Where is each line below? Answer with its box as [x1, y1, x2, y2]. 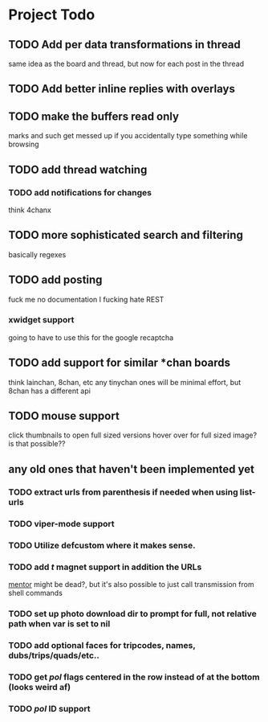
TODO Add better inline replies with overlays [8, 82, 235, 96]
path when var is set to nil [8, 617, 111, 629]
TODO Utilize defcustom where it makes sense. [8, 539, 196, 551]
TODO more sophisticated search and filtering [8, 228, 243, 242]
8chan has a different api [8, 386, 91, 396]
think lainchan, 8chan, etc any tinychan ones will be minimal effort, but [8, 377, 242, 387]
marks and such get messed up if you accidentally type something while [8, 131, 248, 141]
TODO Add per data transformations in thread [8, 38, 241, 51]
